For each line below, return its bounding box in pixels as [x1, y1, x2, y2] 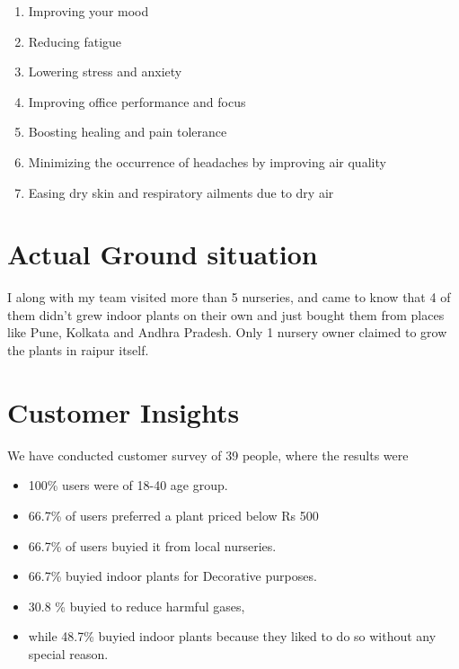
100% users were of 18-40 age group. [28, 476, 228, 495]
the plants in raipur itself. [7, 341, 149, 360]
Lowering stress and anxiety [28, 62, 182, 81]
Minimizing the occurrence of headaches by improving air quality [28, 152, 386, 171]
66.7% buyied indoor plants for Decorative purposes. [28, 566, 317, 585]
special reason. [28, 644, 109, 663]
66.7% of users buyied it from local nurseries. [28, 536, 277, 555]
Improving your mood [28, 2, 149, 20]
